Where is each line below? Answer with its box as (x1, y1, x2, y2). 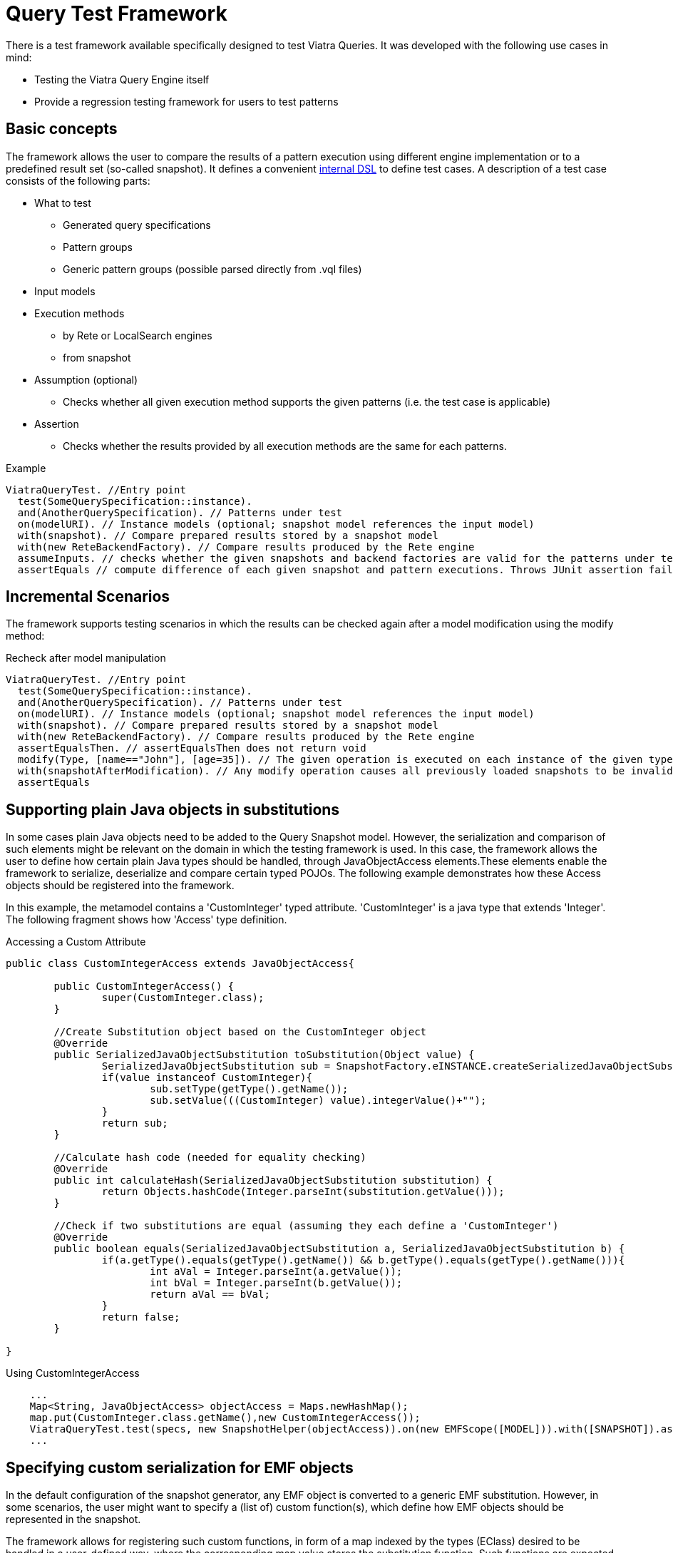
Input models (34, 285, 96, 297)
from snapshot (63, 351, 131, 364)
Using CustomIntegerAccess (6, 1367, 140, 1380)
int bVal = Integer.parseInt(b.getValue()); (150, 1277, 403, 1289)
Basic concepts (6, 120, 118, 138)
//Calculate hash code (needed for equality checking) (53, 1152, 366, 1164)
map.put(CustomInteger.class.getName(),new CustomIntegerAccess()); (29, 1412, 421, 1424)
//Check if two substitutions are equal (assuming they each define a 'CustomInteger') (53, 1220, 559, 1232)
